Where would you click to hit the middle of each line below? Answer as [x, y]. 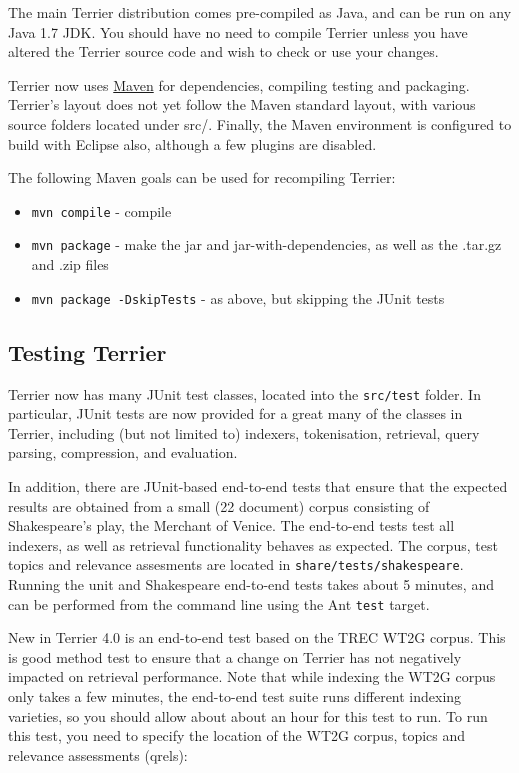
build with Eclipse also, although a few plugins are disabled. [192, 143]
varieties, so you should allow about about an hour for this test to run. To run [248, 715]
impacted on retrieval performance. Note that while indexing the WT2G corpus [252, 676]
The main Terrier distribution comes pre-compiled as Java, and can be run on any [260, 12]
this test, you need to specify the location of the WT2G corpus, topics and [237, 735]
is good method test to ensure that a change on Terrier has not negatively [235, 656]
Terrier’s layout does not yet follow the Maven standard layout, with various [242, 104]
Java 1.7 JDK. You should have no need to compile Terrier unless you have [238, 31]
